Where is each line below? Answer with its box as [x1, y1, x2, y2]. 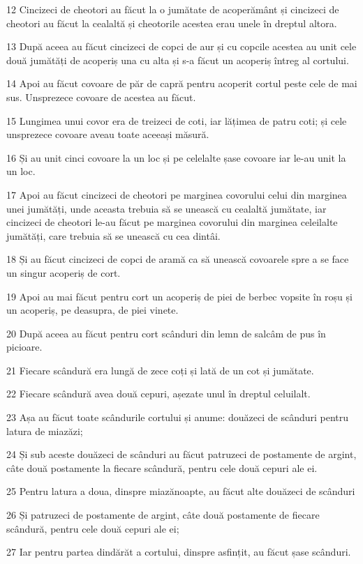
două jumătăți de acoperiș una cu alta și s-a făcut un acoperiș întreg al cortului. [6, 52, 349, 67]
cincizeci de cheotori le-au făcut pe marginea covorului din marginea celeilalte [6, 215, 338, 229]
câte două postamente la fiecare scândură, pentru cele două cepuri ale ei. [6, 460, 318, 475]
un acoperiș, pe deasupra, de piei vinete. [6, 303, 179, 317]
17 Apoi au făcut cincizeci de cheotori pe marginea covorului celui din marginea [6, 187, 347, 201]
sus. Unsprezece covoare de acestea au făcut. [6, 89, 196, 104]
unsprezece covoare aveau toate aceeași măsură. [6, 127, 209, 142]
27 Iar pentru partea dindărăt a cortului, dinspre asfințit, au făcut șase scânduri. [6, 544, 351, 559]
